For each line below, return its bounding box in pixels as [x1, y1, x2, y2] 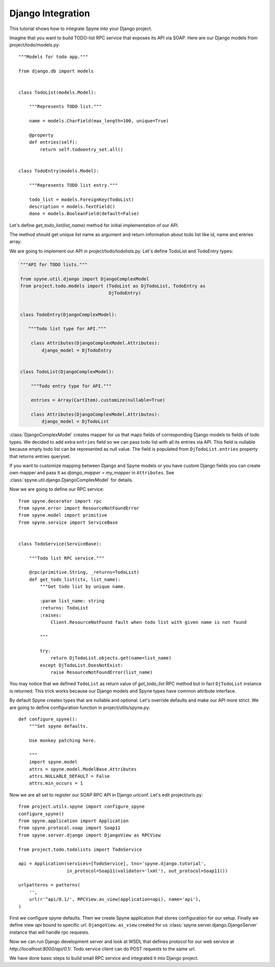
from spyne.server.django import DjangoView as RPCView [18, 832, 161, 838]
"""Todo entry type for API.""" [31, 383, 112, 389]
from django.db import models [18, 68, 94, 74]
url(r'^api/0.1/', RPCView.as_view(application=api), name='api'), [29, 897, 201, 902]
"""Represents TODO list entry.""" [29, 182, 118, 188]
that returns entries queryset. [9, 453, 71, 459]
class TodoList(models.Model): [18, 89, 97, 95]
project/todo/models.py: [9, 42, 61, 48]
